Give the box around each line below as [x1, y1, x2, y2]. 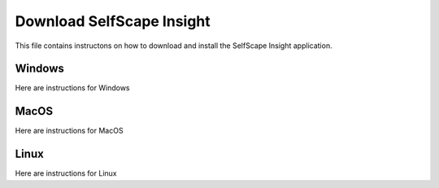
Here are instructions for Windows [15, 83, 130, 93]
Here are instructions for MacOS [15, 126, 124, 136]
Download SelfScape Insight [15, 12, 211, 30]
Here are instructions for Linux [15, 168, 117, 178]
